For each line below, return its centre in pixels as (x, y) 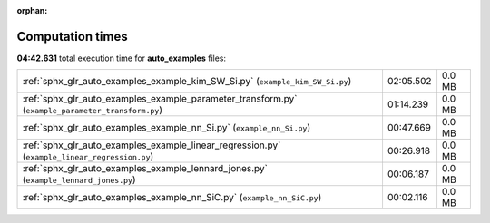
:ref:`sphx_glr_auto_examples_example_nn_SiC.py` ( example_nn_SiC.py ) (172, 198)
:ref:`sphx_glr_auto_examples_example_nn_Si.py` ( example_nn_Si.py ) (167, 128)
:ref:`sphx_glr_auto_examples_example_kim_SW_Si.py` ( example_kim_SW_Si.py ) (187, 82)
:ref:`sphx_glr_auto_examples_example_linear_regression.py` (152, 145)
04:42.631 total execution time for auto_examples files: (122, 58)
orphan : (32, 10)
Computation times (72, 36)
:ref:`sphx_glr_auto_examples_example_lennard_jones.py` (145, 169)
